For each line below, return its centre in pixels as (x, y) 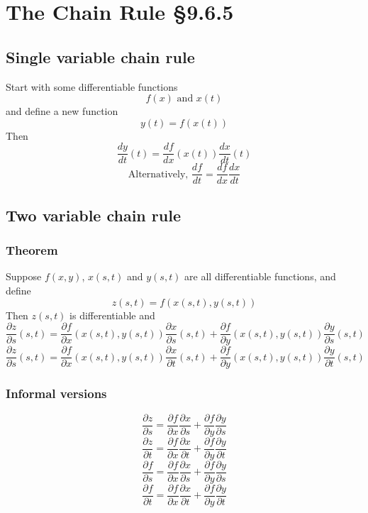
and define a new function (62, 111)
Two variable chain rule (93, 215)
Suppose (24, 276)
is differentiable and (112, 315)
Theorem (32, 250)
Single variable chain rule (100, 56)
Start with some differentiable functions (92, 86)
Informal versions (56, 393)
